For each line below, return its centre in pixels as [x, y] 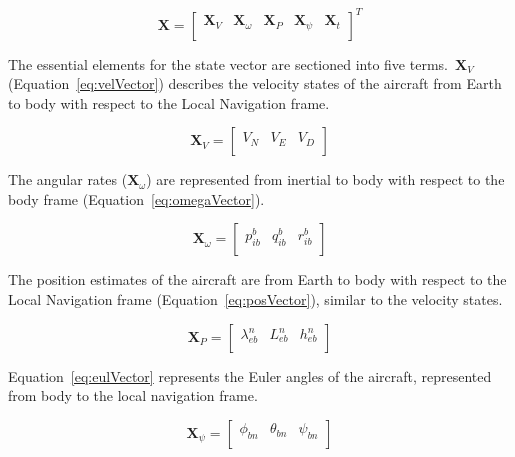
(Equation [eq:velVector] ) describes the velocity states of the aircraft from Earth [255, 83]
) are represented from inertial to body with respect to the [325, 179]
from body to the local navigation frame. [133, 395]
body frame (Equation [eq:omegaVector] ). [136, 198]
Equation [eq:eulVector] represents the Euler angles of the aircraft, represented [250, 375]
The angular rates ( [68, 179]
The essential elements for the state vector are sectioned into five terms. [228, 63]
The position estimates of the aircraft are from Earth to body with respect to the [257, 279]
